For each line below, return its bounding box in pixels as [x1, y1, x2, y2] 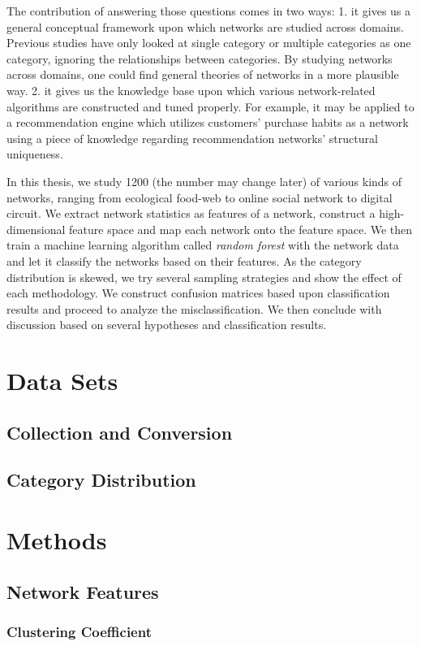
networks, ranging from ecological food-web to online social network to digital [6, 189, 393, 206]
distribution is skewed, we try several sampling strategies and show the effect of [6, 268, 402, 285]
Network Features [6, 579, 159, 604]
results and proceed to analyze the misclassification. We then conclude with [6, 300, 382, 317]
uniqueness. [6, 145, 63, 163]
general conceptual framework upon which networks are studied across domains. [6, 18, 404, 35]
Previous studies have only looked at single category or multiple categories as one [6, 34, 411, 51]
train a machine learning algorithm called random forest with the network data [6, 236, 399, 254]
